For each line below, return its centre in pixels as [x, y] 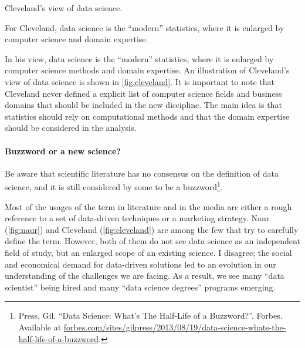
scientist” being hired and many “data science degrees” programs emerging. [140, 287]
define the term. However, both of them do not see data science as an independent [152, 241]
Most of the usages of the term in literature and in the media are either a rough [148, 206]
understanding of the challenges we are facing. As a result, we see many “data [145, 276]
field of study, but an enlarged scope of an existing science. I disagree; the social [148, 252]
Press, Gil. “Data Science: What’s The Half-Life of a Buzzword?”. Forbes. [150, 315]
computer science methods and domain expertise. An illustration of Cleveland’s [147, 70]
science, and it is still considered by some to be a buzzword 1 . [114, 186]
